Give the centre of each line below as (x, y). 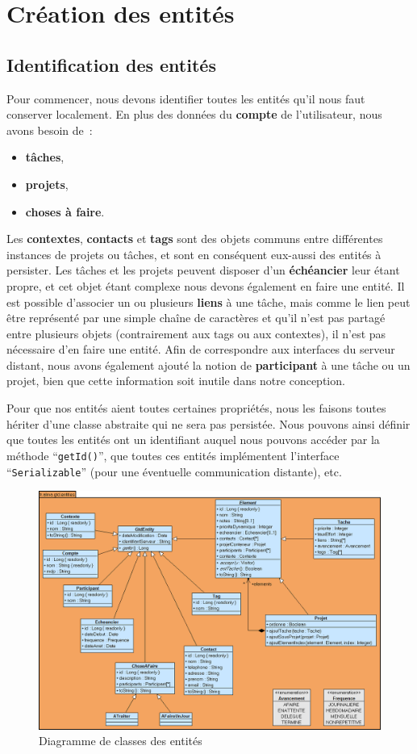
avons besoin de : (50, 130)
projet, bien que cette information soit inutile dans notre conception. (176, 381)
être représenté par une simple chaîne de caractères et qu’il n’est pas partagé (196, 318)
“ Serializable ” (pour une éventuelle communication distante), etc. (174, 471)
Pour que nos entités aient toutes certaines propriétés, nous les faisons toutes (196, 408)
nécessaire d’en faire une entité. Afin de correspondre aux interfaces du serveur (201, 349)
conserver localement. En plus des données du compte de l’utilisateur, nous (194, 114)
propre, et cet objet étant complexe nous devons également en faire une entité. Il (206, 285)
